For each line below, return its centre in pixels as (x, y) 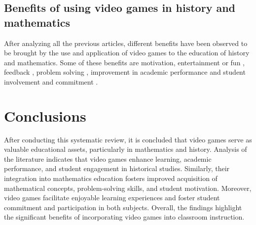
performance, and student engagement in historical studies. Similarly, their (117, 168)
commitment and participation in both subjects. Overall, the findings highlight (123, 207)
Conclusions (45, 115)
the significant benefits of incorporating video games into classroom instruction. (124, 217)
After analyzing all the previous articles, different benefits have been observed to (126, 43)
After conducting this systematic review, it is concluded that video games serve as (128, 139)
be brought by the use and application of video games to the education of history (127, 53)
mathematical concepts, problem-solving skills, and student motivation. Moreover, (128, 188)
